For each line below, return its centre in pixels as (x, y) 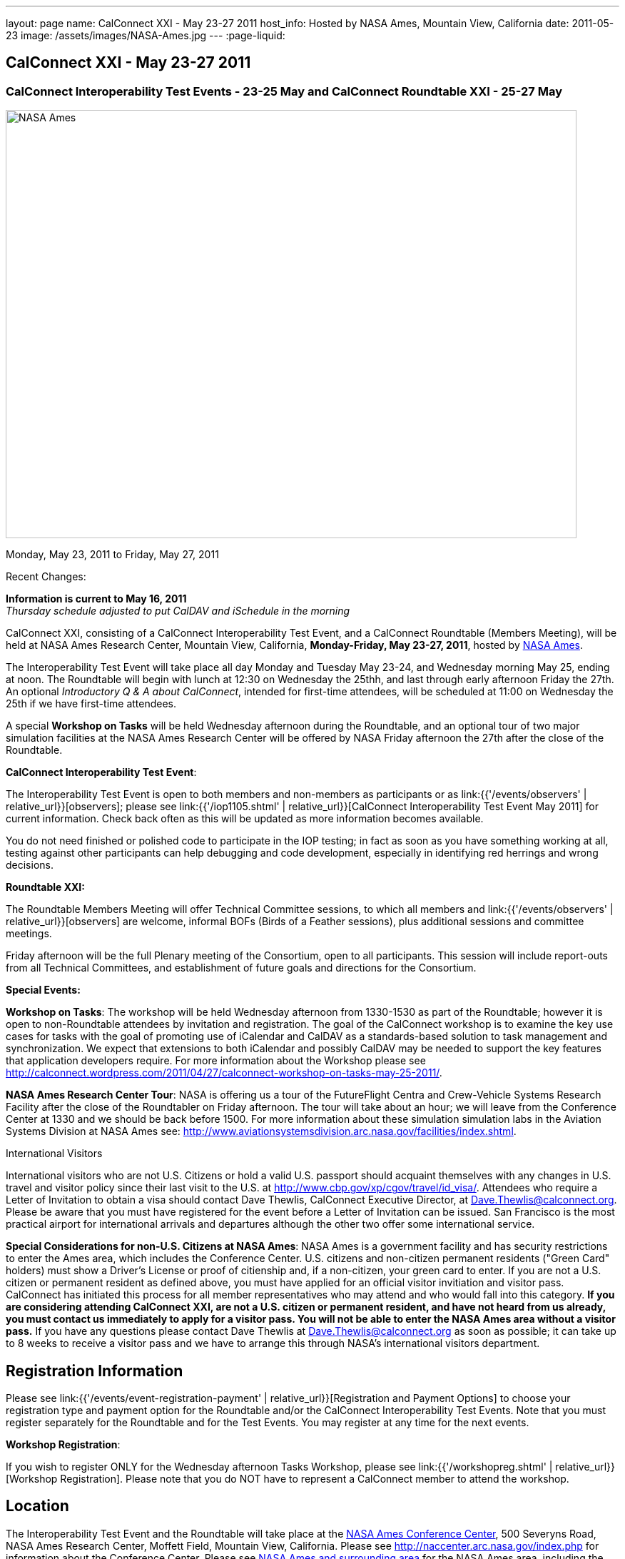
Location (37, 1506)
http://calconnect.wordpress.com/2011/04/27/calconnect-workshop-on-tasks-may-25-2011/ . (224, 1073)
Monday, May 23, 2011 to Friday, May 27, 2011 (112, 555)
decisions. (30, 865)
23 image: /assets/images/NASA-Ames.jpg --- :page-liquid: (146, 35)
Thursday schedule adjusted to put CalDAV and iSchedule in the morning (178, 611)
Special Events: (43, 990)
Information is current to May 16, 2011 (96, 599)
